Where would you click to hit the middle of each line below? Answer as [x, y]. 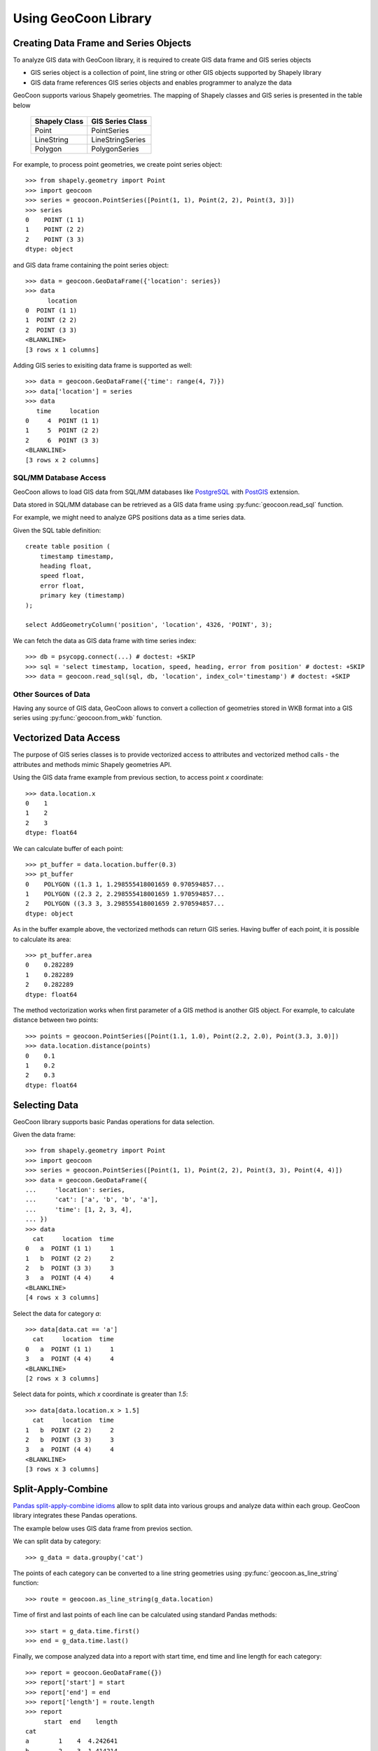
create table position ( [68, 547]
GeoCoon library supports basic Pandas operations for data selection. [114, 1121]
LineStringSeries [119, 140]
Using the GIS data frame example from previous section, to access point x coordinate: [138, 777]
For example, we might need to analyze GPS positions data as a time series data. [129, 518]
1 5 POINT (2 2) [62, 430]
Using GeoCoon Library [82, 18]
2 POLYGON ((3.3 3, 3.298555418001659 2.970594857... [125, 904]
